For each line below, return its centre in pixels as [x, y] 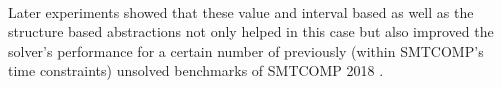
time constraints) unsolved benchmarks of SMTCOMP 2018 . [196, 70]
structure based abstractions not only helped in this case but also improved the [251, 31]
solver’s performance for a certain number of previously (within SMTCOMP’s [246, 50]
